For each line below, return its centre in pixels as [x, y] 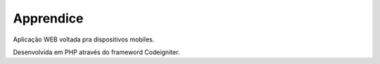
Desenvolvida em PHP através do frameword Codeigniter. [96, 52]
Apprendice [48, 18]
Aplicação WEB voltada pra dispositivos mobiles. [84, 39]
